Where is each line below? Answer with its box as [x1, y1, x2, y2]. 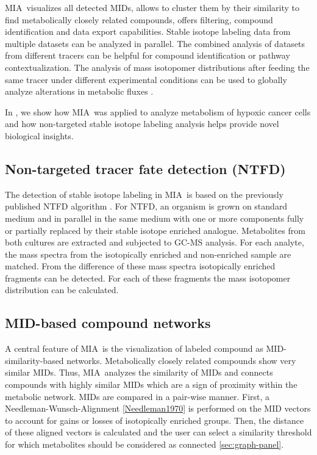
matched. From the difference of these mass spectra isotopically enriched [5, 260, 276, 272]
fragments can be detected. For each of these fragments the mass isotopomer [5, 271, 291, 284]
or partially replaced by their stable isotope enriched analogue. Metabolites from [5, 224, 305, 236]
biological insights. [5, 129, 74, 142]
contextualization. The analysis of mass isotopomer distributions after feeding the [5, 60, 310, 73]
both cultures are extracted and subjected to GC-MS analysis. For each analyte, [5, 236, 304, 249]
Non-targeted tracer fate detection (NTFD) [5, 159, 286, 178]
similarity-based [5, 354, 64, 366]
